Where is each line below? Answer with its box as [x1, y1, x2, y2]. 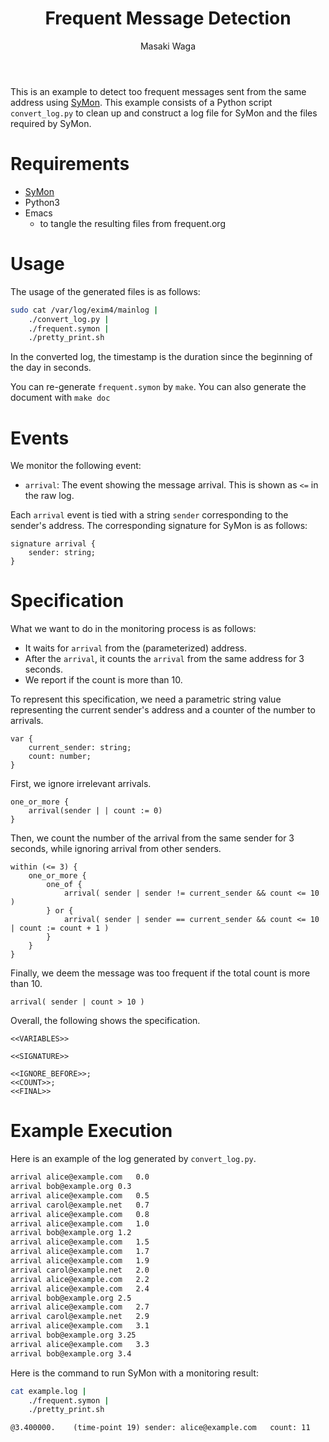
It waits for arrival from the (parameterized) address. [24, 642, 247, 654]
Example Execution [10, 1120, 173, 1142]
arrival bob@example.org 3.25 [10, 1330, 137, 1340]
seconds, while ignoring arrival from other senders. [10, 843, 222, 855]
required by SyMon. [10, 117, 92, 129]
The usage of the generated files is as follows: [10, 285, 201, 297]
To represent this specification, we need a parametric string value [10, 693, 282, 706]
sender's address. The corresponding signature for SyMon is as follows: [10, 520, 308, 532]
